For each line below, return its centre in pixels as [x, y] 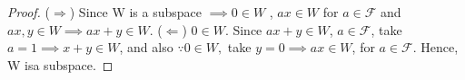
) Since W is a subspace [135, 12]
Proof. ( [29, 12]
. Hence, [435, 47]
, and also [146, 47]
